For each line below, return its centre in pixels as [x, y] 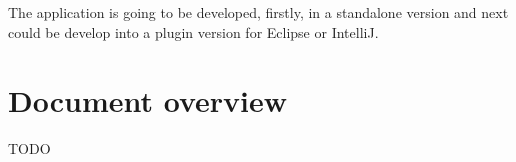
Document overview [147, 100]
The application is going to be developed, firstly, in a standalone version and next [258, 12]
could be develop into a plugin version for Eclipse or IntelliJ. [193, 31]
